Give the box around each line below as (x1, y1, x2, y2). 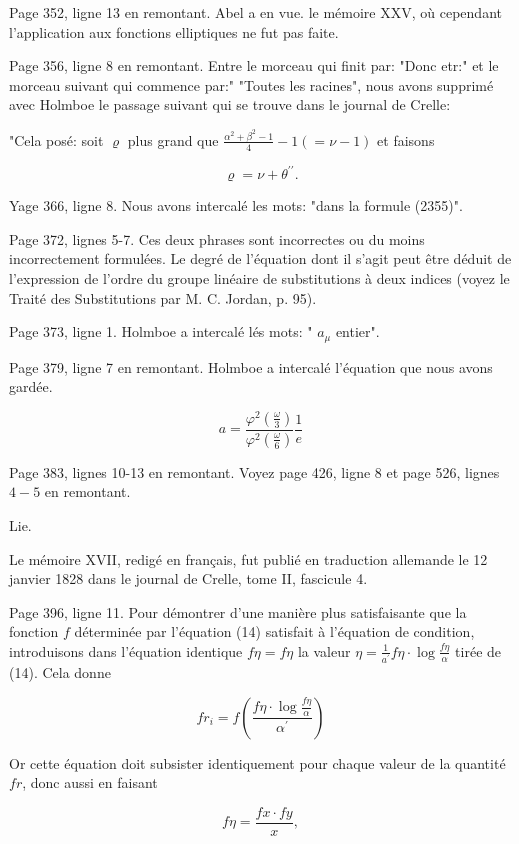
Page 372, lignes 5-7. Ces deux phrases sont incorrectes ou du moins (9, 228, 425, 249)
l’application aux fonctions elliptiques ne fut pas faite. (9, 21, 339, 42)
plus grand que (127, 129, 219, 150)
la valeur (297, 640, 351, 661)
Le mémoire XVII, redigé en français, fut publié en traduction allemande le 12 (9, 548, 488, 569)
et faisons (377, 129, 435, 150)
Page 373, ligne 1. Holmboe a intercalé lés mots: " (9, 321, 313, 342)
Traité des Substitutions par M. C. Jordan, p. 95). (9, 287, 317, 308)
